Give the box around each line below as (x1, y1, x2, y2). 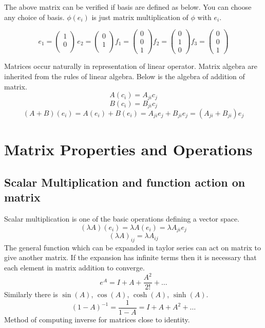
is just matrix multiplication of (91, 11, 188, 22)
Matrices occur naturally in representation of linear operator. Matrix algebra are (4, 61, 257, 71)
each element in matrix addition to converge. (4, 262, 145, 273)
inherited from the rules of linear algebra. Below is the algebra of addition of (4, 70, 245, 81)
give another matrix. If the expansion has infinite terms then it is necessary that (4, 252, 257, 263)
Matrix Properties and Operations (4, 139, 253, 160)
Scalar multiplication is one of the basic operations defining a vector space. (4, 213, 240, 224)
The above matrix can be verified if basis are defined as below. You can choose (4, 2, 252, 12)
